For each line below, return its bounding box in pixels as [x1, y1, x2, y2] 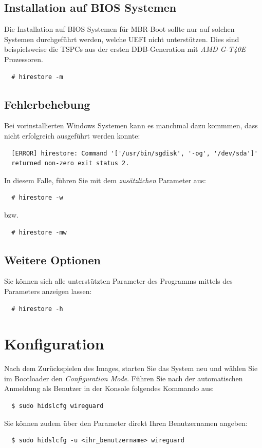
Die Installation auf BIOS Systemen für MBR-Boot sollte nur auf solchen [4, 24, 235, 34]
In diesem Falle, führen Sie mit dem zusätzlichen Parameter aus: [4, 174, 207, 185]
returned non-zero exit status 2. [11, 160, 129, 167]
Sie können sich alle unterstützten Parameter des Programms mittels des [4, 276, 233, 286]
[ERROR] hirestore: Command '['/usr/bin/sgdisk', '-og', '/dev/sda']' [11, 149, 258, 157]
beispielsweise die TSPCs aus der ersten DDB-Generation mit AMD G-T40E [4, 44, 246, 54]
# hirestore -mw [11, 228, 67, 236]
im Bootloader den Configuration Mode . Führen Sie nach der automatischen [4, 373, 243, 383]
